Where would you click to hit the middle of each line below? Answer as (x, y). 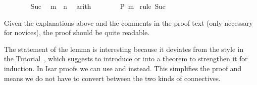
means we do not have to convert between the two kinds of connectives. (112, 78)
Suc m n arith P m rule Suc (98, 6)
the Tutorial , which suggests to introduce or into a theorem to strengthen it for (126, 59)
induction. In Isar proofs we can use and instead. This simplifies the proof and (123, 68)
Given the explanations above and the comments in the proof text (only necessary (128, 22)
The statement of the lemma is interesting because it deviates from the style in (124, 49)
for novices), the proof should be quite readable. (77, 32)
